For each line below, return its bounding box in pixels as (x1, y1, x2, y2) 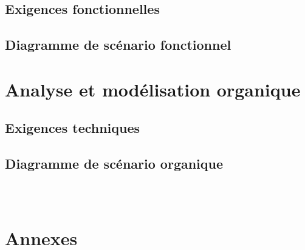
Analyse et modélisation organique (5, 76, 301, 101)
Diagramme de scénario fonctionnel (5, 35, 231, 54)
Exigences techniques (5, 118, 140, 137)
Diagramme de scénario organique (5, 154, 224, 173)
